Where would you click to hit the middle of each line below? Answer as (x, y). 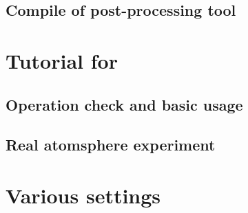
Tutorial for (62, 60)
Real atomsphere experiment (111, 145)
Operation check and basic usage (124, 104)
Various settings (83, 195)
